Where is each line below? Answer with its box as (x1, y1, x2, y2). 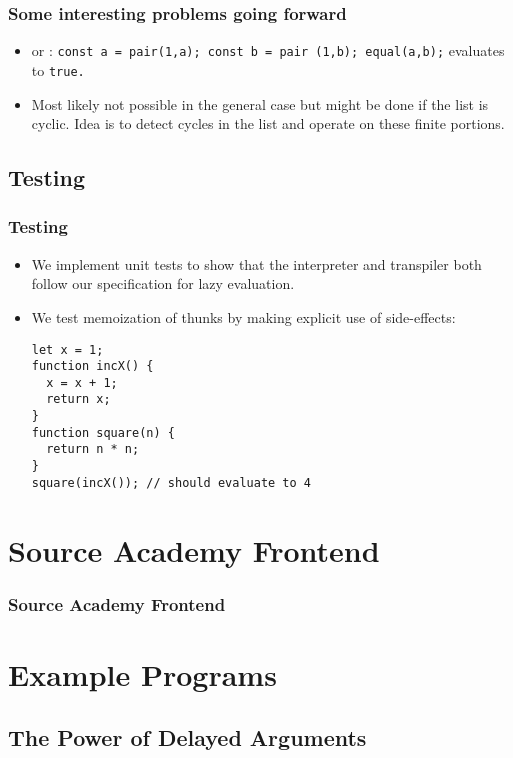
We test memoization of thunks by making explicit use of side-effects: (31, 306, 456, 327)
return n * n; (46, 442, 140, 457)
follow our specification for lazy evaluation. (31, 273, 295, 294)
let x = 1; (31, 342, 104, 357)
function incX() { (31, 359, 154, 374)
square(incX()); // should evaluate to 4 (31, 475, 311, 490)
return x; (46, 392, 111, 407)
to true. (31, 59, 85, 80)
